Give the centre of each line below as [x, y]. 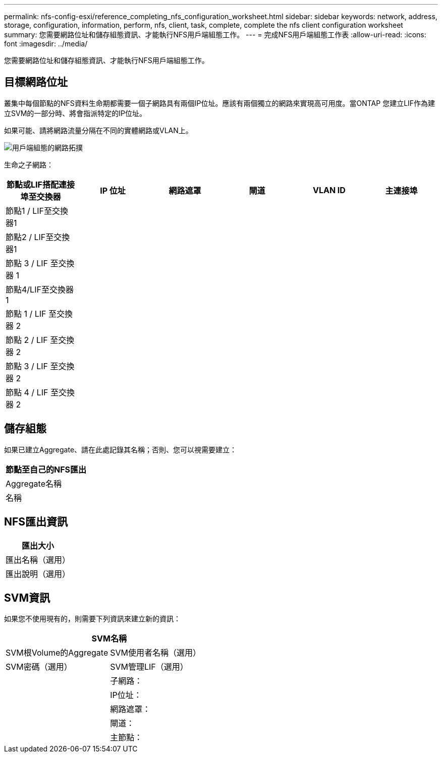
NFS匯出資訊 [36, 522]
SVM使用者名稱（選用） [155, 653]
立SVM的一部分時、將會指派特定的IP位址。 [75, 113]
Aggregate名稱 [34, 483]
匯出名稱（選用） [38, 560]
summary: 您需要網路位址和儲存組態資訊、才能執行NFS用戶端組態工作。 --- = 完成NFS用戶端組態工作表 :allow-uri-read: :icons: [215, 35]
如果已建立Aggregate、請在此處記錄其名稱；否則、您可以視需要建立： [121, 449]
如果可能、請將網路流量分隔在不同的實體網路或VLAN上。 [98, 130]
